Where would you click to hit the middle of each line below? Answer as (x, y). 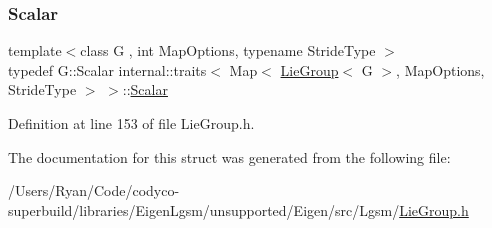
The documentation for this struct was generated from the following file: (229, 156)
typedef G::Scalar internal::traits (107, 69)
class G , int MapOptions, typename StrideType (228, 50)
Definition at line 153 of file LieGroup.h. (131, 123)
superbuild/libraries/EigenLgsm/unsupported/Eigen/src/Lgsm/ (204, 209)
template (35, 50)
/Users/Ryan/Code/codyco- (94, 190)
